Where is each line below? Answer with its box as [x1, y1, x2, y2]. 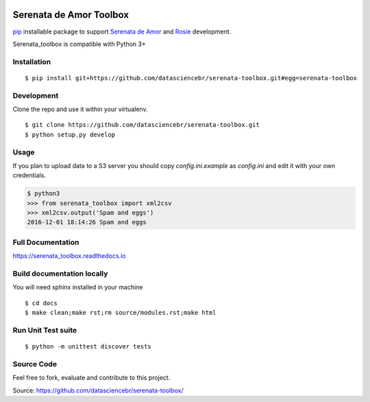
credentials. [12, 172, 46, 180]
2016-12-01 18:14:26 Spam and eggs [27, 218, 147, 226]
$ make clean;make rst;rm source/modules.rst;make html [25, 309, 217, 317]
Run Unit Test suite [12, 325, 77, 335]
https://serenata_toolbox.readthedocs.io [12, 252, 126, 260]
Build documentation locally [12, 268, 108, 278]
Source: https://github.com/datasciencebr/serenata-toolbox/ [12, 386, 184, 394]
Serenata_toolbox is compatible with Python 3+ [12, 40, 147, 48]
